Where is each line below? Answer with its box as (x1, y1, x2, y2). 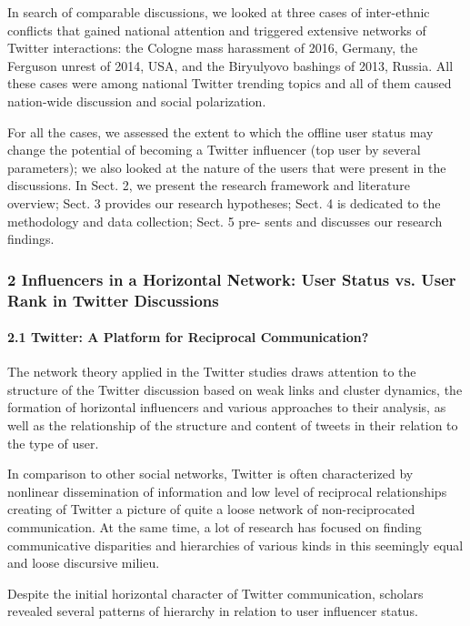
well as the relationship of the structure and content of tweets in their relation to (7, 416, 458, 435)
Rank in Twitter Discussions (7, 288, 219, 311)
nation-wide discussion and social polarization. (7, 91, 266, 110)
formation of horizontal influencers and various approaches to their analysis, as (7, 398, 446, 417)
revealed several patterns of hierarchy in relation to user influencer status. (7, 601, 418, 621)
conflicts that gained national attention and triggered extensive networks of (7, 20, 426, 39)
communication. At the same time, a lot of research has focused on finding (7, 518, 422, 537)
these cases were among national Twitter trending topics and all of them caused (7, 74, 452, 93)
